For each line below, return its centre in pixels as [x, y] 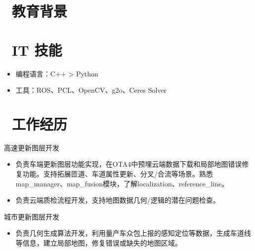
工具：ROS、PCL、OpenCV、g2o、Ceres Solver [91, 90]
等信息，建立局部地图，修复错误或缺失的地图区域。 [99, 242]
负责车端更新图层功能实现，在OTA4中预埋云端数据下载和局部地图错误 [129, 164]
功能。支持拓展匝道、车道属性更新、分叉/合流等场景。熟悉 [118, 174]
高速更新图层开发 [32, 147]
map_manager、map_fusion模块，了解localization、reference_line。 [122, 183]
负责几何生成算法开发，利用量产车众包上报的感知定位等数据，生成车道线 [133, 233]
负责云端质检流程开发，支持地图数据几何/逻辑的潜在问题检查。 [118, 200]
